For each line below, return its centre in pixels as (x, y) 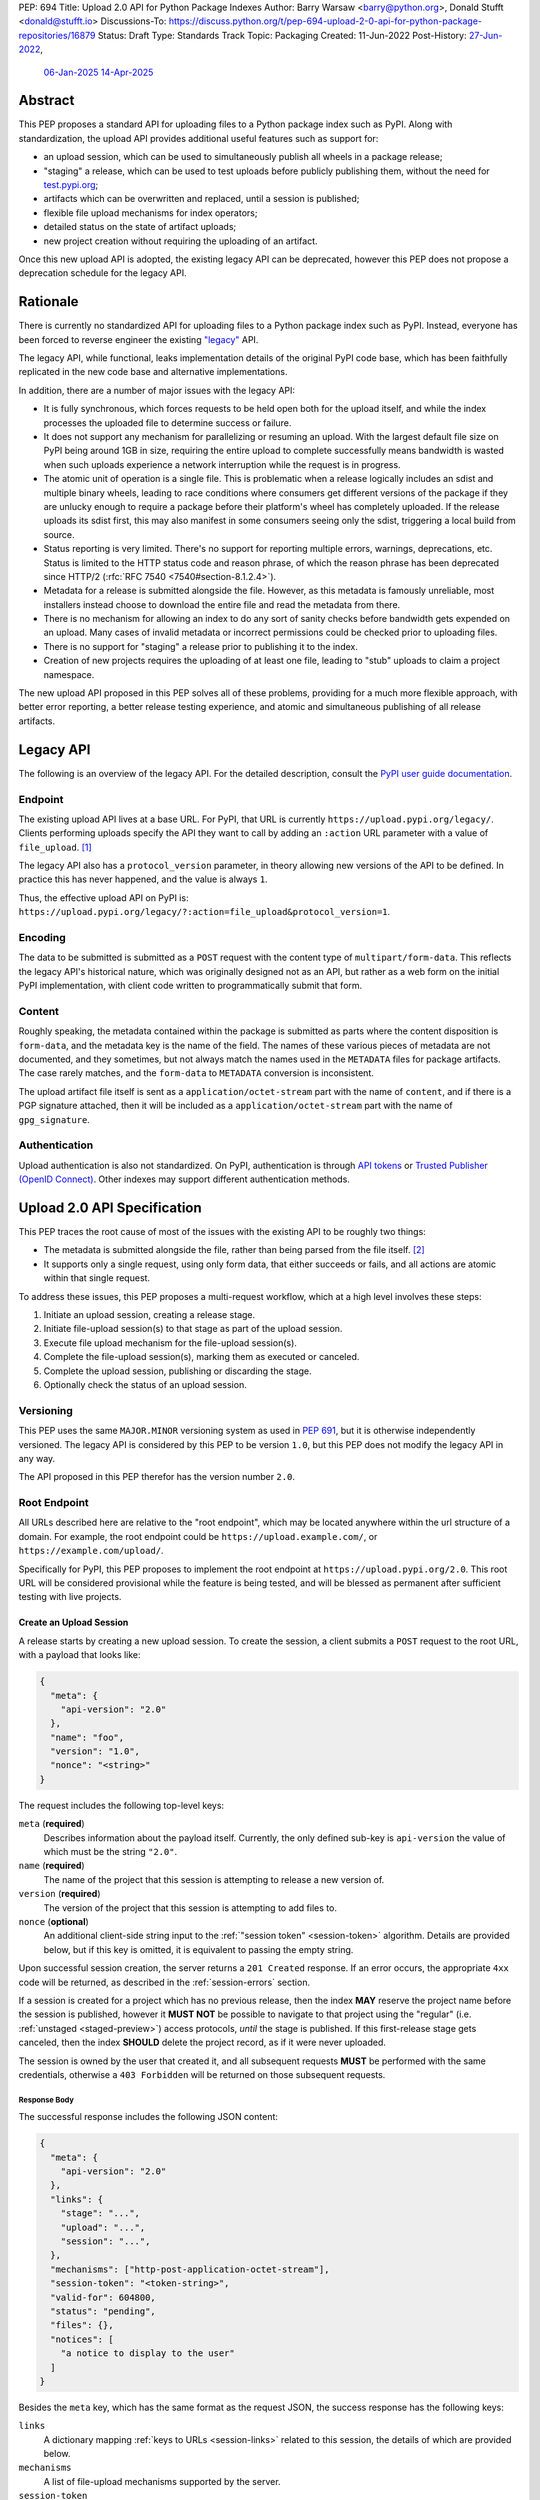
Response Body (46, 2100)
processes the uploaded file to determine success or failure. (167, 422)
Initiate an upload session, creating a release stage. (149, 1315)
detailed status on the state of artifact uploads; (140, 227)
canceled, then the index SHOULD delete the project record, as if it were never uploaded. (202, 2042)
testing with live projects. (70, 1597)
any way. (37, 1458)
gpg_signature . (54, 1119)
